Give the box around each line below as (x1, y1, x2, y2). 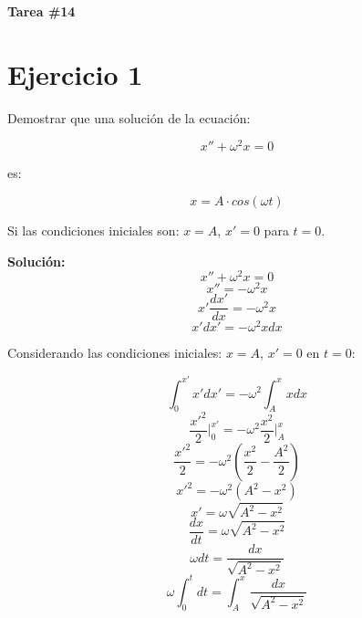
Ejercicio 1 (7, 55, 143, 92)
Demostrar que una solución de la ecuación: (7, 108, 251, 127)
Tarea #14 (7, 2, 76, 20)
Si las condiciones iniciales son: (7, 220, 180, 239)
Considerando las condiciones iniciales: (7, 343, 222, 362)
